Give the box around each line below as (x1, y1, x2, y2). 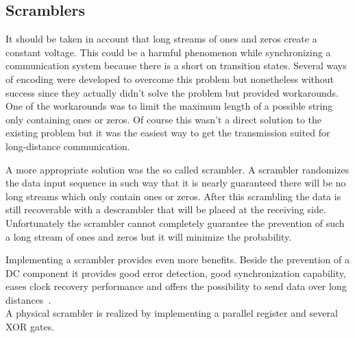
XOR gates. (5, 319, 55, 334)
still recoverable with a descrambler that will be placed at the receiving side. (5, 202, 326, 217)
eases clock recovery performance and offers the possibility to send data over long (5, 279, 347, 293)
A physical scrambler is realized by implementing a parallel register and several (5, 306, 338, 320)
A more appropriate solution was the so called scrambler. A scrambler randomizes (5, 162, 350, 176)
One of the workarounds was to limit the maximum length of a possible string (5, 99, 333, 113)
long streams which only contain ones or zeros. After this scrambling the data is (5, 189, 341, 203)
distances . (5, 292, 51, 306)
